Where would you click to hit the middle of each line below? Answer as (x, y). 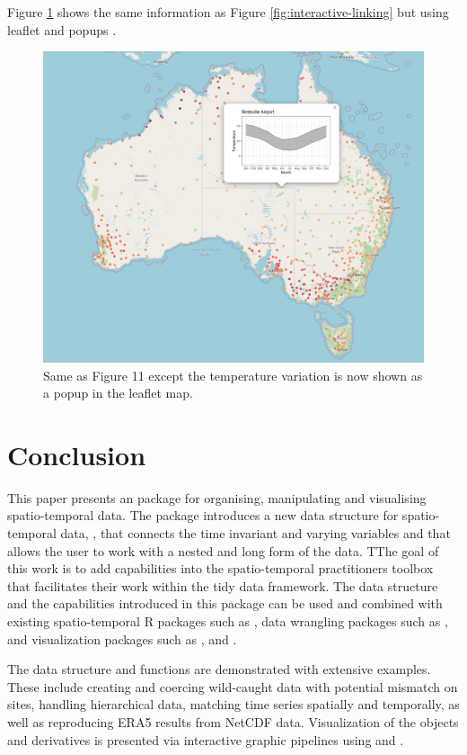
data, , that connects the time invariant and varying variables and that (256, 533)
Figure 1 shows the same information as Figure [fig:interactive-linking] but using (228, 12)
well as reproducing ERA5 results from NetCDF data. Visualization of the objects (233, 721)
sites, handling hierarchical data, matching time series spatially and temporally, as (233, 704)
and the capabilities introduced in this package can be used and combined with (225, 603)
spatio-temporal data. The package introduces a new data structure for (203, 515)
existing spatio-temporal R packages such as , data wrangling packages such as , (228, 620)
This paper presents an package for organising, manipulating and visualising (217, 497)
